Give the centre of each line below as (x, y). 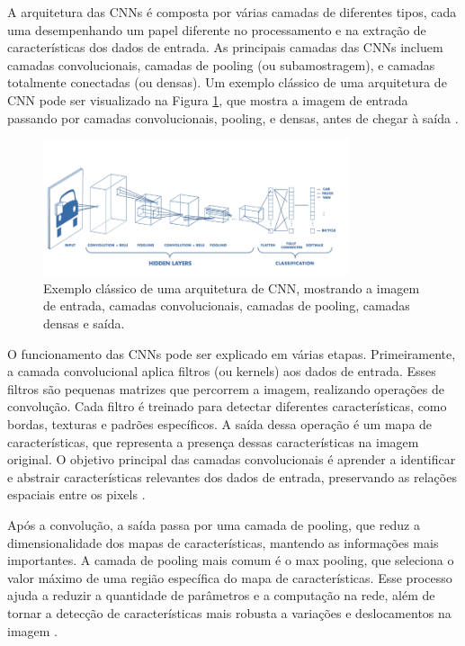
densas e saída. (84, 323)
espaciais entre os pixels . (76, 494)
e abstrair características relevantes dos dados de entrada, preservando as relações (232, 476)
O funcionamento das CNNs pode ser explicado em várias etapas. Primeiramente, (232, 353)
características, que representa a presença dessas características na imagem (213, 441)
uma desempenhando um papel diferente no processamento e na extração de (217, 29)
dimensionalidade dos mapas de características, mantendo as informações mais (223, 542)
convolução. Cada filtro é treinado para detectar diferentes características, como (227, 406)
